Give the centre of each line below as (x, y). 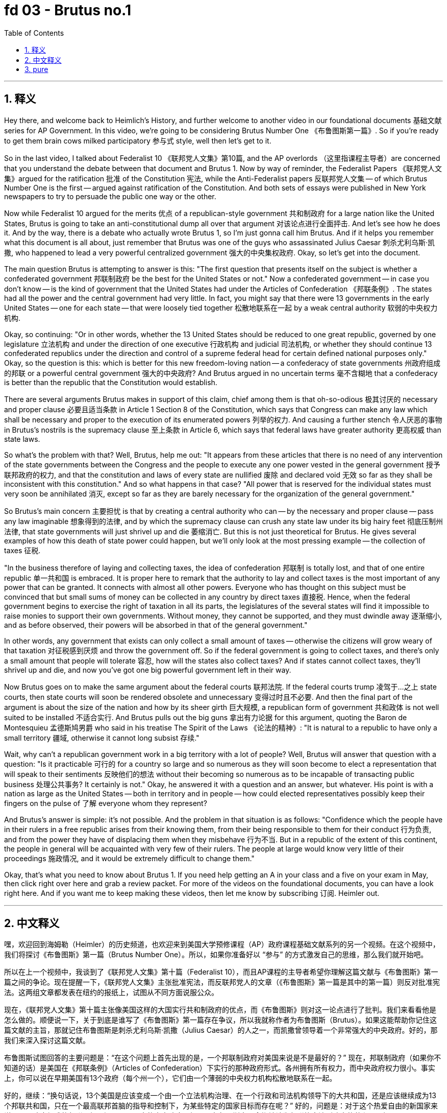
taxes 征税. (22, 550)
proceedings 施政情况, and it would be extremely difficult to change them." (129, 858)
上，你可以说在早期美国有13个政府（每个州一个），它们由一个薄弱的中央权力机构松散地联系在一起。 (170, 1078)
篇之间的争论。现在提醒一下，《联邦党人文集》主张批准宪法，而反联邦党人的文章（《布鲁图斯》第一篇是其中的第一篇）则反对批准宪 (222, 982)
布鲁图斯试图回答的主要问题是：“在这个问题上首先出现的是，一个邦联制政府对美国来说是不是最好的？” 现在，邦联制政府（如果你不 (223, 1058)
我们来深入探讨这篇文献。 (47, 1040)
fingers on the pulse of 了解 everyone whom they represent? (106, 803)
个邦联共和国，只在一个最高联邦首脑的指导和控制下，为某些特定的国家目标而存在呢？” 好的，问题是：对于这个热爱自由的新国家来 (221, 1106)
